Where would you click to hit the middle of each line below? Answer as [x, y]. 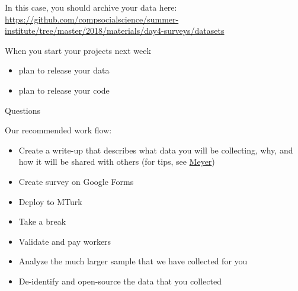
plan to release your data [64, 70]
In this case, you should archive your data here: [91, 7]
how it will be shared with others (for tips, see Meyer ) [117, 162]
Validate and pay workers [65, 241]
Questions [23, 110]
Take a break [42, 221]
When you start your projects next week [78, 50]
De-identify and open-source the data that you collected [120, 281]
